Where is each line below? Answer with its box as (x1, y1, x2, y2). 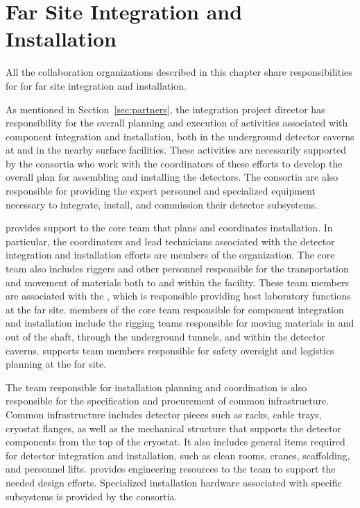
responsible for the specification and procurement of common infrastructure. (6, 393, 329, 408)
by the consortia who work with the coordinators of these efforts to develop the (6, 156, 343, 170)
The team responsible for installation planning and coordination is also (6, 379, 307, 394)
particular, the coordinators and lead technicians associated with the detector (6, 233, 335, 248)
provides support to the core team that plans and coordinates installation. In (6, 220, 333, 235)
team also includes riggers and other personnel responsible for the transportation (6, 261, 349, 276)
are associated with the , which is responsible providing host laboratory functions (6, 288, 351, 303)
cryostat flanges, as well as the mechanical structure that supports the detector (6, 420, 342, 435)
